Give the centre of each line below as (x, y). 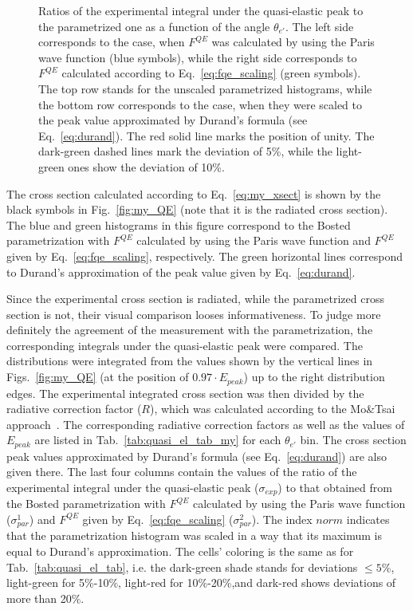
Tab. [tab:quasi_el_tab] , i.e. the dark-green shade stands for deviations (182, 567)
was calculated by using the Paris (293, 42)
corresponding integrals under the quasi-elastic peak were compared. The (185, 345)
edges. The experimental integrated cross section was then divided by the (185, 393)
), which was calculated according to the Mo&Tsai (272, 409)
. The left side (319, 26)
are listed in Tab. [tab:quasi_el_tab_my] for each (158, 440)
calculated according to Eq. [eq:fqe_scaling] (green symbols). (211, 73)
